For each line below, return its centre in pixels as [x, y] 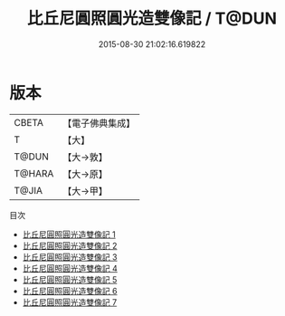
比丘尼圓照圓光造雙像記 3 [70, 257]
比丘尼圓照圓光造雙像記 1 [69, 234]
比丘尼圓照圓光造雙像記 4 [70, 268]
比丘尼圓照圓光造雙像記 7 [70, 302]
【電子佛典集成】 [99, 123]
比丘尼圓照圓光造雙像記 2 [70, 245]
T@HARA [34, 173]
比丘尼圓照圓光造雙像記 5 [70, 279]
